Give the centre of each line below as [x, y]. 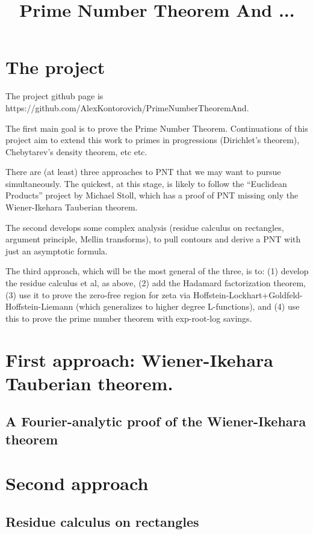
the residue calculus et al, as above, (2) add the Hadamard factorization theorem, [156, 283]
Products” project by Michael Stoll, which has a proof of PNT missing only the [152, 195]
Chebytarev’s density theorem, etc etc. [76, 151]
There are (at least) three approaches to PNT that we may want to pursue [143, 172]
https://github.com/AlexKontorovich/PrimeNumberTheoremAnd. [127, 107]
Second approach [77, 483]
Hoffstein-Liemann [39, 306]
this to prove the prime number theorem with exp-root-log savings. [129, 318]
